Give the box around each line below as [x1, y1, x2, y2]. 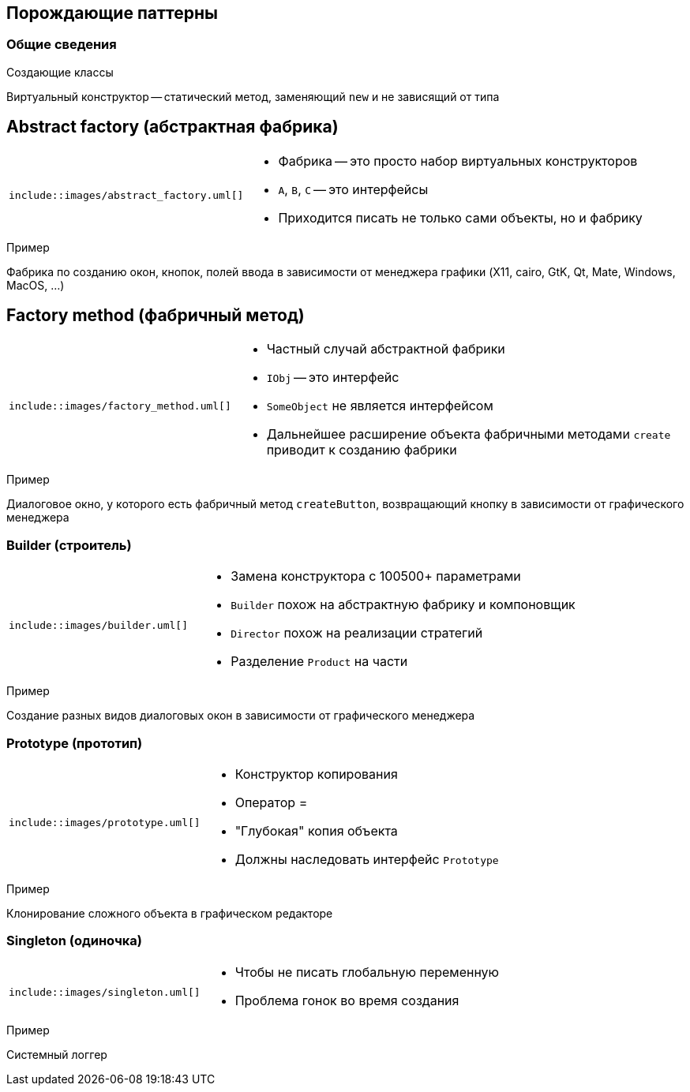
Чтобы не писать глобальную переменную [234, 963, 500, 980]
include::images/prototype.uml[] [9, 817, 201, 829]
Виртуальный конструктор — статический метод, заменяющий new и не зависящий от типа [6, 89, 500, 103]
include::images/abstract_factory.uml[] [9, 189, 244, 202]
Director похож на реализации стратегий [231, 625, 483, 641]
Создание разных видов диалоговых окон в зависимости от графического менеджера [6, 709, 475, 723]
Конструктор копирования [234, 765, 398, 782]
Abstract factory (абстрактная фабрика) [6, 117, 339, 137]
